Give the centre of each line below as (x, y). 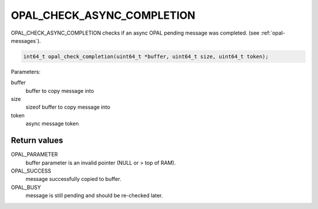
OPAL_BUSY (26, 187)
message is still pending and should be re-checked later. (94, 195)
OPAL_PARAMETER (34, 154)
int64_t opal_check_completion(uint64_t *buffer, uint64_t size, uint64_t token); (146, 56)
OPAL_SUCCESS (31, 171)
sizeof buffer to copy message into (68, 107)
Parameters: (26, 72)
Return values (37, 141)
